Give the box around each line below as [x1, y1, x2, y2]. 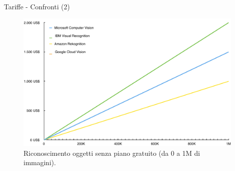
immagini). [23, 157, 56, 168]
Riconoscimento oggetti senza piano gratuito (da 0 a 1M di [23, 147, 200, 158]
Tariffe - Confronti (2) [4, 1, 70, 11]
